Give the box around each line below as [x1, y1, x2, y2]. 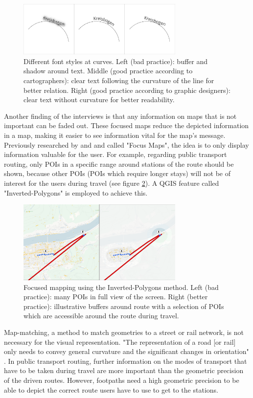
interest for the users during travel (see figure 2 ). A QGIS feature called [4, 177, 219, 188]
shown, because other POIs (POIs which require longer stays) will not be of [4, 168, 230, 178]
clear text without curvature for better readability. [23, 94, 175, 105]
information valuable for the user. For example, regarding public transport [4, 149, 227, 159]
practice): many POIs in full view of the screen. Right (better [23, 291, 208, 302]
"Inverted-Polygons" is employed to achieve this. [4, 187, 148, 198]
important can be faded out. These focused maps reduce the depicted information [4, 120, 249, 131]
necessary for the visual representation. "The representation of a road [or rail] [4, 336, 236, 347]
